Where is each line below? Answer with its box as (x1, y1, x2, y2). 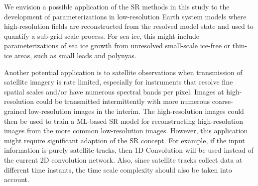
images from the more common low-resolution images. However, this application (4, 125, 248, 136)
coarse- (212, 96, 233, 106)
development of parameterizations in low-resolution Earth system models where (4, 11, 247, 21)
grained (4, 105, 27, 116)
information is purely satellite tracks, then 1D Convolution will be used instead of (4, 145, 254, 155)
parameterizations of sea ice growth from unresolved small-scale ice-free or (4, 40, 231, 51)
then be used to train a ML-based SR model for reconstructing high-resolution (4, 115, 244, 126)
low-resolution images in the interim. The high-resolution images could (28, 105, 244, 116)
